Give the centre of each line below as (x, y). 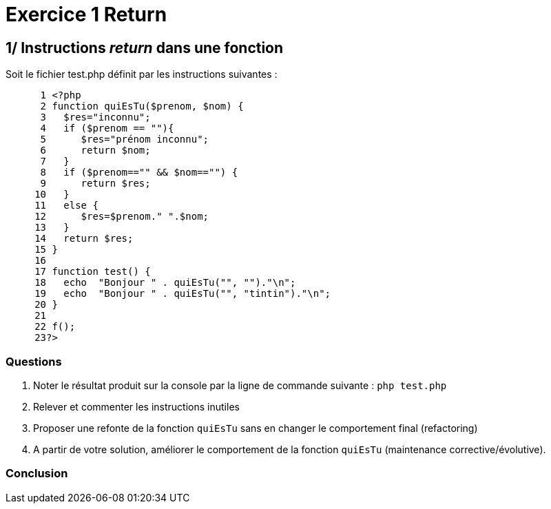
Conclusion (37, 474)
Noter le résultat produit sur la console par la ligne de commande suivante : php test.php (240, 385)
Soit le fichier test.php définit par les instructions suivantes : (142, 74)
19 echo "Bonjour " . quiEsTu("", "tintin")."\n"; (183, 294)
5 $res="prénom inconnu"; (125, 139)
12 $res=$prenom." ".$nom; (122, 217)
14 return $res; (84, 239)
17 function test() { (93, 272)
